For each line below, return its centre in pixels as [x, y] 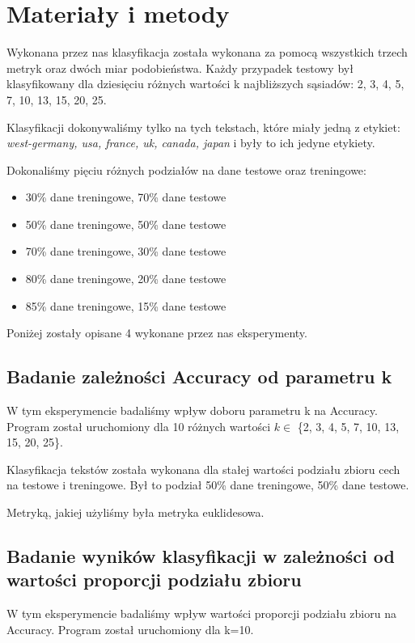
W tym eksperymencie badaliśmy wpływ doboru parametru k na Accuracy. [192, 410]
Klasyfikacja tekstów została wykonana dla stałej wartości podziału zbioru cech [203, 469]
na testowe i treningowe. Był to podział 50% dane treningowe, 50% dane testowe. [208, 485]
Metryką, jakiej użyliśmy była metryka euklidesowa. [136, 512]
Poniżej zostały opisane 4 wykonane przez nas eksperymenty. [157, 333]
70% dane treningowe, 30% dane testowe [126, 251]
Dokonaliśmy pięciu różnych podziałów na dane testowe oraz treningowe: [186, 169]
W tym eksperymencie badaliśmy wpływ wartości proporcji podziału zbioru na [201, 613]
